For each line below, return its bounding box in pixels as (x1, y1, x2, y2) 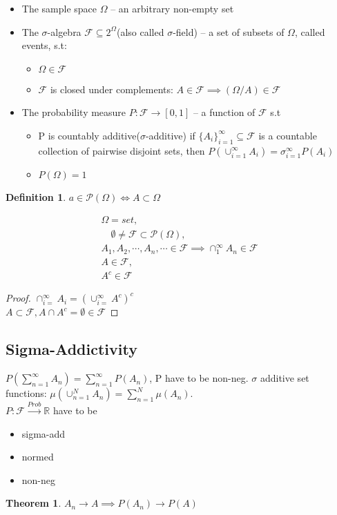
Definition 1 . (6, 189, 66, 204)
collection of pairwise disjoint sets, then (38, 143, 205, 157)
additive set (260, 371, 309, 385)
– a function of (193, 105, 256, 119)
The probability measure (21, 105, 126, 119)
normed (21, 449, 54, 464)
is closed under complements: (50, 81, 173, 96)
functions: (6, 386, 47, 400)
